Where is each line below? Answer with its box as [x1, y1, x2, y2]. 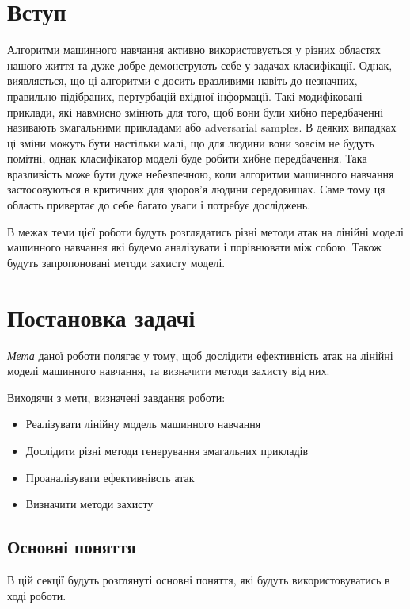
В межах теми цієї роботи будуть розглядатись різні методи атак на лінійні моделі [7, 223, 404, 239]
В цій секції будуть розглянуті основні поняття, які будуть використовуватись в [7, 571, 390, 588]
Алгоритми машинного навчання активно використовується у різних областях [7, 41, 381, 58]
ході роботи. [7, 587, 66, 603]
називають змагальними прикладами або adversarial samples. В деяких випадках [7, 119, 397, 136]
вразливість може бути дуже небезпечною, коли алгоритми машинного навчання [7, 165, 394, 182]
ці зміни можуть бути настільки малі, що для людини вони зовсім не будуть [7, 134, 374, 151]
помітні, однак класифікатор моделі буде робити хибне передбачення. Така [7, 150, 367, 167]
